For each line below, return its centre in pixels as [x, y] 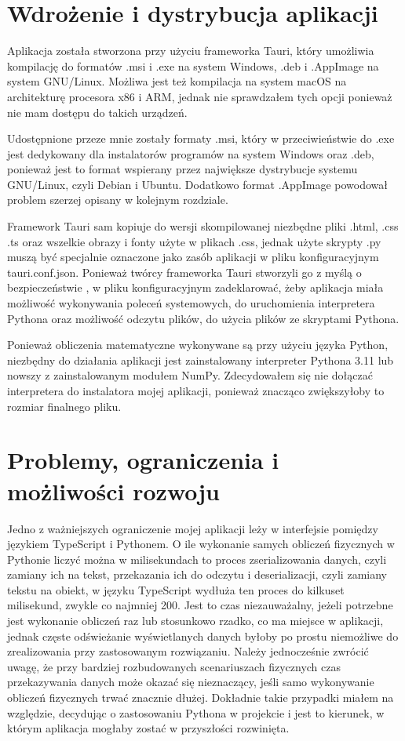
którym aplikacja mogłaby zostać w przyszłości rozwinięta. [148, 728]
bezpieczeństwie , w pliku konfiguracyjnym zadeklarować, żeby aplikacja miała [195, 287]
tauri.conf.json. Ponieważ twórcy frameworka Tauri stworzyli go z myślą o [184, 272]
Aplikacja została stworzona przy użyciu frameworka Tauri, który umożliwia [191, 51]
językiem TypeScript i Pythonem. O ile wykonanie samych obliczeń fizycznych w [201, 544]
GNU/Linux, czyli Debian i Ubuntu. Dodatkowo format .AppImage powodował [197, 184]
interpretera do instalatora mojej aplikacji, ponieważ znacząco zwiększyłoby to [196, 390]
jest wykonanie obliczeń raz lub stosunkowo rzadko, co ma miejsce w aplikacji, [195, 621]
